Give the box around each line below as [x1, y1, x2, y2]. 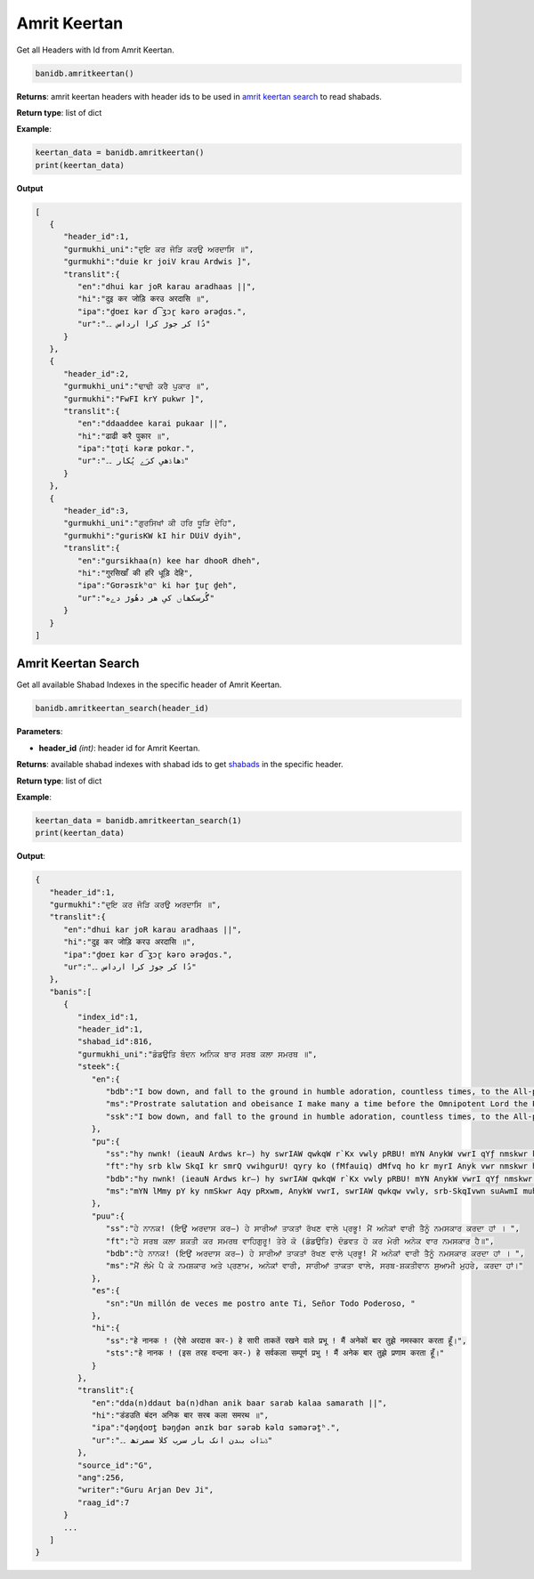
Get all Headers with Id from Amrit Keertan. [16, 45, 175, 55]
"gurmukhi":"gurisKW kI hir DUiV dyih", [63, 530, 242, 540]
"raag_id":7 [77, 1497, 130, 1508]
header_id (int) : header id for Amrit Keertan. [38, 742, 200, 753]
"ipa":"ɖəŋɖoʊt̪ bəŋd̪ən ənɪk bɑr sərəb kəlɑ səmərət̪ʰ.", [91, 1422, 341, 1433]
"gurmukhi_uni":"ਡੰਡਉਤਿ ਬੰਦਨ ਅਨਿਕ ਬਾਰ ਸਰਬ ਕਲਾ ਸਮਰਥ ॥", [77, 1049, 318, 1059]
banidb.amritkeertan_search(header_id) [35, 703, 209, 714]
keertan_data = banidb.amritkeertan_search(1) [35, 815, 242, 825]
